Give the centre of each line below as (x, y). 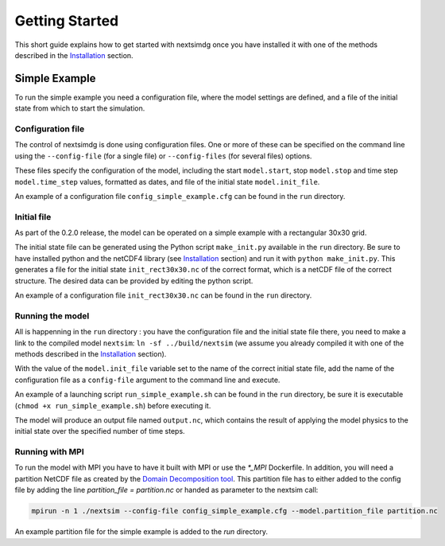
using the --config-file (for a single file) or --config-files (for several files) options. (163, 156)
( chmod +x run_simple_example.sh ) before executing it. (113, 405)
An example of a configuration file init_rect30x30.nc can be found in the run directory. (163, 295)
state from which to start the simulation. (80, 108)
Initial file (33, 216)
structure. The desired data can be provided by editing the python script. (134, 281)
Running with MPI (49, 452)
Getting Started (67, 21)
